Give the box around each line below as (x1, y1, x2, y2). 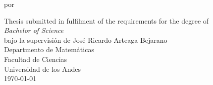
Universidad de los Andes (4, 63, 81, 74)
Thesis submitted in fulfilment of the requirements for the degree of (4, 15, 209, 26)
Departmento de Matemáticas (4, 44, 94, 55)
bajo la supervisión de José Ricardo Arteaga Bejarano (4, 34, 167, 45)
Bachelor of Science (4, 25, 64, 35)
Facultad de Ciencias (4, 54, 67, 64)
